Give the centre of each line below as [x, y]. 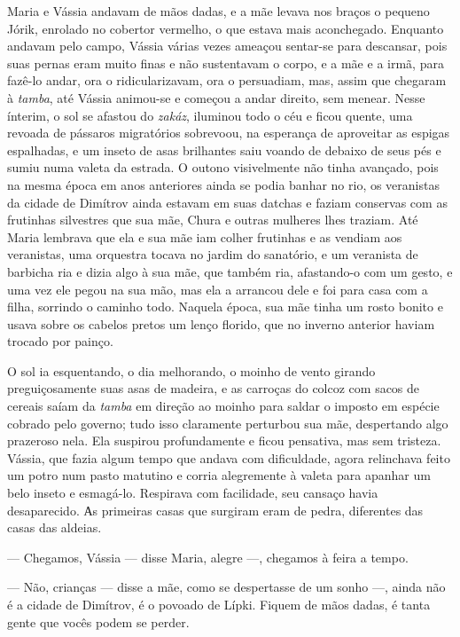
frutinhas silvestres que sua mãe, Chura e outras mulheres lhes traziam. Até [213, 220]
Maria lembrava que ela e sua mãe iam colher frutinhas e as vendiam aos [205, 236]
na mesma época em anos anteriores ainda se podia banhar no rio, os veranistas [223, 184]
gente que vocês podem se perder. [98, 621]
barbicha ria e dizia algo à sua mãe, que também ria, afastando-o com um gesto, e [230, 271]
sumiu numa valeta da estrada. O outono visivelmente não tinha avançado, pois [223, 167]
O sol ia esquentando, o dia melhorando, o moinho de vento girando [191, 370]
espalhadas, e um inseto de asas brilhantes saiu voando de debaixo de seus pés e [224, 149]
